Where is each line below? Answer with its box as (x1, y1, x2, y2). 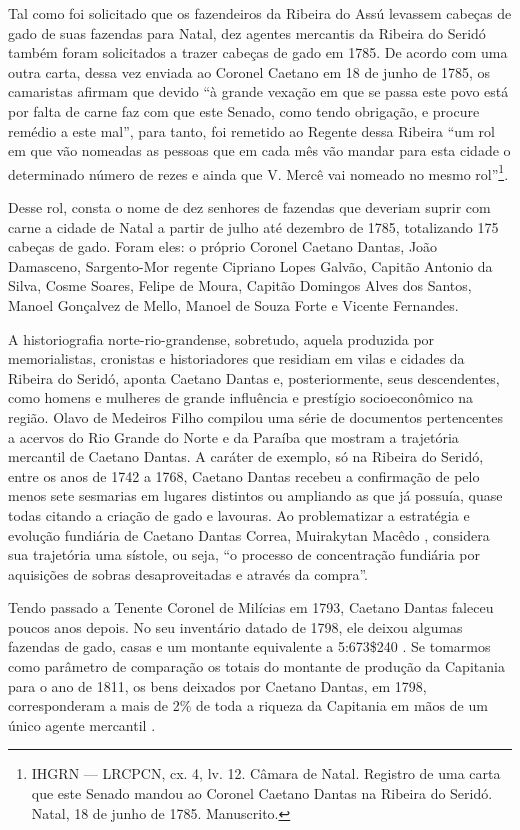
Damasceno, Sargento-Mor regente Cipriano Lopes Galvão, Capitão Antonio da (8, 255, 493, 276)
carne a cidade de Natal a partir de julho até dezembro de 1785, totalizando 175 (8, 216, 499, 237)
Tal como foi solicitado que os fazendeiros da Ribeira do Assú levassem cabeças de (8, 3, 512, 23)
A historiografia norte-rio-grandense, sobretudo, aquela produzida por (8, 328, 435, 349)
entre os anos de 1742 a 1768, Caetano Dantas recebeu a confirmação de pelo (8, 465, 480, 486)
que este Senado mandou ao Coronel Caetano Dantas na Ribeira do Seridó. (31, 783, 493, 804)
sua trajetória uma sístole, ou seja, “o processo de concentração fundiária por (8, 544, 481, 565)
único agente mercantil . (8, 714, 156, 735)
